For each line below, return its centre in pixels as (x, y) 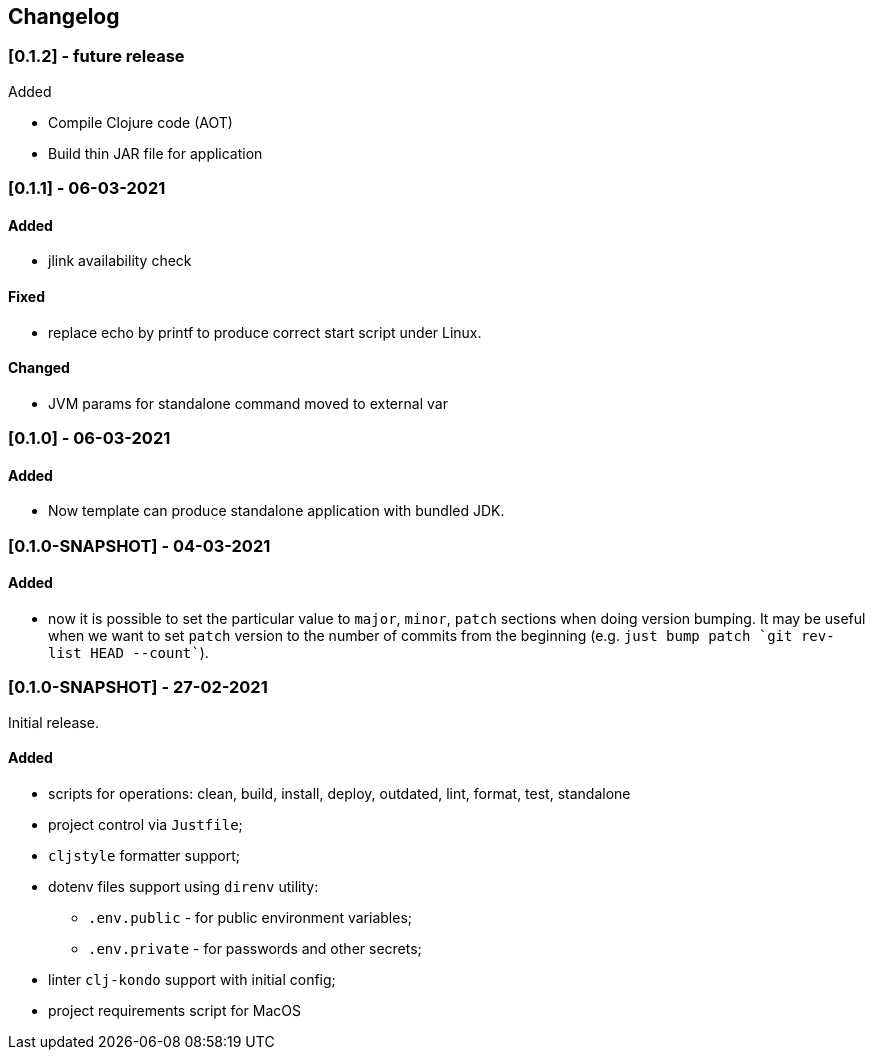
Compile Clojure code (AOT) (140, 122)
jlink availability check (120, 261)
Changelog (64, 16)
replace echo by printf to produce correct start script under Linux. (265, 332)
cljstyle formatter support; (144, 855)
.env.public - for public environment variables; (250, 917)
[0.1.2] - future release (96, 56)
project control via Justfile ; (145, 824)
